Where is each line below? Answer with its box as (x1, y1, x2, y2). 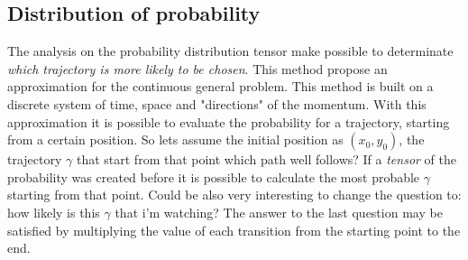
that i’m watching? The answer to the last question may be (115, 202, 443, 221)
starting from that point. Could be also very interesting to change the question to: (7, 185, 462, 204)
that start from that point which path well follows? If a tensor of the (76, 150, 457, 169)
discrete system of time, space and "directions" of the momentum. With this (7, 94, 427, 113)
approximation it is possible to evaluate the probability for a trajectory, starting (7, 112, 450, 131)
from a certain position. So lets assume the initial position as (7, 130, 344, 149)
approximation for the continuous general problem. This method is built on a (7, 77, 434, 96)
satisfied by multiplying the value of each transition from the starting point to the (7, 220, 461, 239)
